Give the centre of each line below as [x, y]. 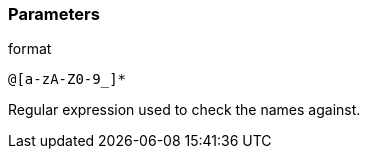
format [30, 49]
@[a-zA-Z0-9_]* [67, 79]
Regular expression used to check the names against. [184, 110]
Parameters [54, 14]
